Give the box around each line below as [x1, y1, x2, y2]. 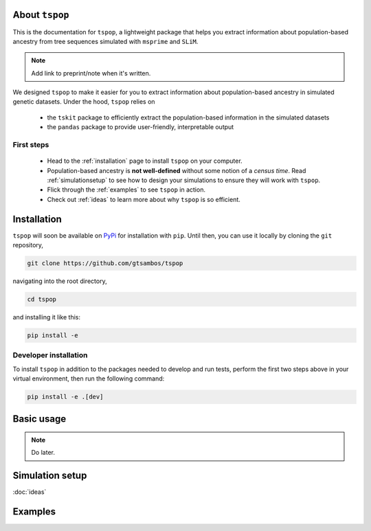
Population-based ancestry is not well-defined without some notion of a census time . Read [47, 166, 306, 174]
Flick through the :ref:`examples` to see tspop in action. [47, 185, 206, 194]
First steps [12, 140, 49, 150]
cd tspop [27, 295, 57, 304]
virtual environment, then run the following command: [12, 374, 165, 383]
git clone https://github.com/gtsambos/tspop [27, 260, 183, 267]
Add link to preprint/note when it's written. [31, 69, 151, 77]
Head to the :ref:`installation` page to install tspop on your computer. [47, 157, 243, 165]
